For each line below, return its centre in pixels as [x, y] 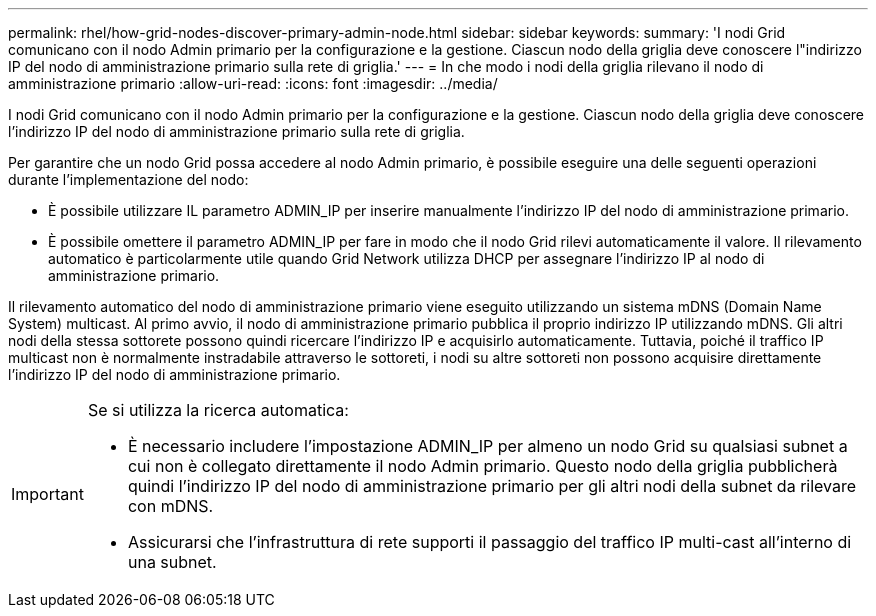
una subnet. [172, 562]
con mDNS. [170, 506]
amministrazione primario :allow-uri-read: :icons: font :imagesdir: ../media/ [253, 83]
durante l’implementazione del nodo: [128, 179]
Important [47, 494]
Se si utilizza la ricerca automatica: [218, 410]
